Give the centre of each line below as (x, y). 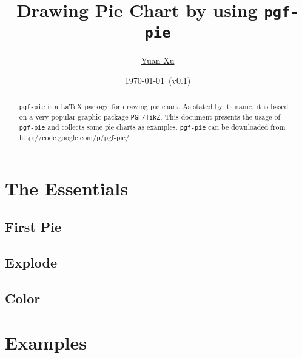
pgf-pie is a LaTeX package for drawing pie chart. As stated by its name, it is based (154, 106)
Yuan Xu (158, 60)
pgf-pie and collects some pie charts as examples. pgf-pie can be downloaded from (152, 127)
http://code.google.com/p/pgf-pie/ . (75, 137)
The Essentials (66, 188)
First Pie (33, 227)
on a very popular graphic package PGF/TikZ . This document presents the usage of (150, 116)
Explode (31, 262)
